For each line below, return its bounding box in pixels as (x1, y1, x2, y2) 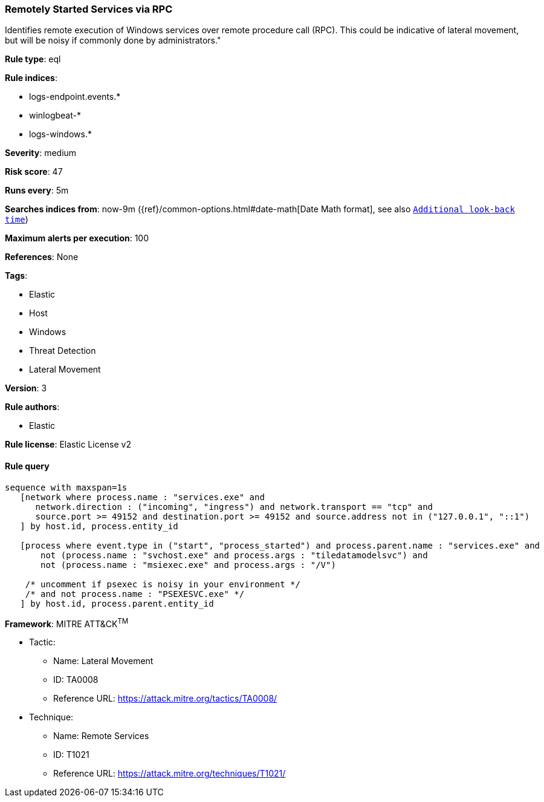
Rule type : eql (5, 54, 61, 65)
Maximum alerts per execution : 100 (5, 233, 149, 244)
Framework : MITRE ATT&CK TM (5, 616, 129, 629)
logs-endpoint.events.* (29, 91, 121, 102)
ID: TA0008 (53, 674, 99, 685)
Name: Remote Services (53, 731, 149, 742)
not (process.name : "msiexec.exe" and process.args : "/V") (40, 559, 336, 570)
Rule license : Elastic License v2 (5, 439, 131, 450)
